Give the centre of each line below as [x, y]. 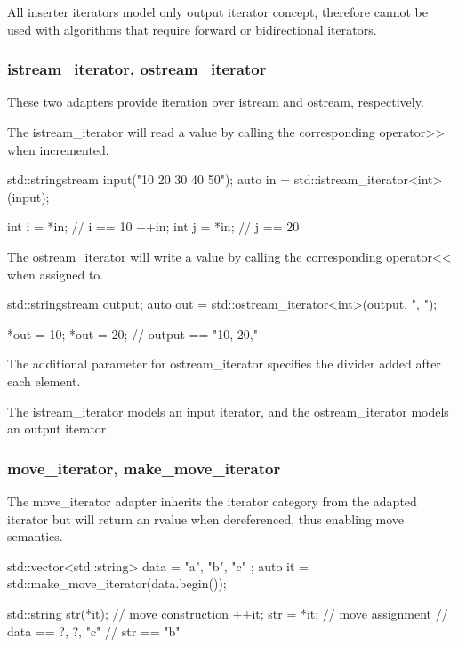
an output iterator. [59, 429]
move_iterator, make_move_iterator [144, 468]
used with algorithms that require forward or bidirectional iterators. [192, 29]
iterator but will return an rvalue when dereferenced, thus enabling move [206, 518]
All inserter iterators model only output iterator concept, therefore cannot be [217, 12]
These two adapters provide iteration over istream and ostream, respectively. [216, 102]
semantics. [35, 536]
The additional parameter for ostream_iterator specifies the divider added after [224, 364]
